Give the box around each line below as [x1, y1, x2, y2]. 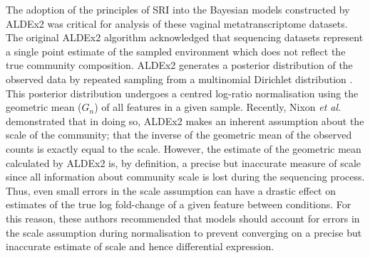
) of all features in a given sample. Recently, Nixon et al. [94, 100, 341, 114]
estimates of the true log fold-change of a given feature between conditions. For [6, 197, 351, 212]
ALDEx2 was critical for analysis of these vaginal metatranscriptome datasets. [6, 16, 348, 31]
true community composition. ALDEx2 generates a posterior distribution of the [6, 58, 353, 72]
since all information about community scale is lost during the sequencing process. [6, 169, 365, 184]
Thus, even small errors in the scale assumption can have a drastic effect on [6, 183, 336, 198]
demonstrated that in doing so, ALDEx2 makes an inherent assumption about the [6, 113, 364, 128]
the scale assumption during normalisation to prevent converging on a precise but [6, 225, 362, 240]
